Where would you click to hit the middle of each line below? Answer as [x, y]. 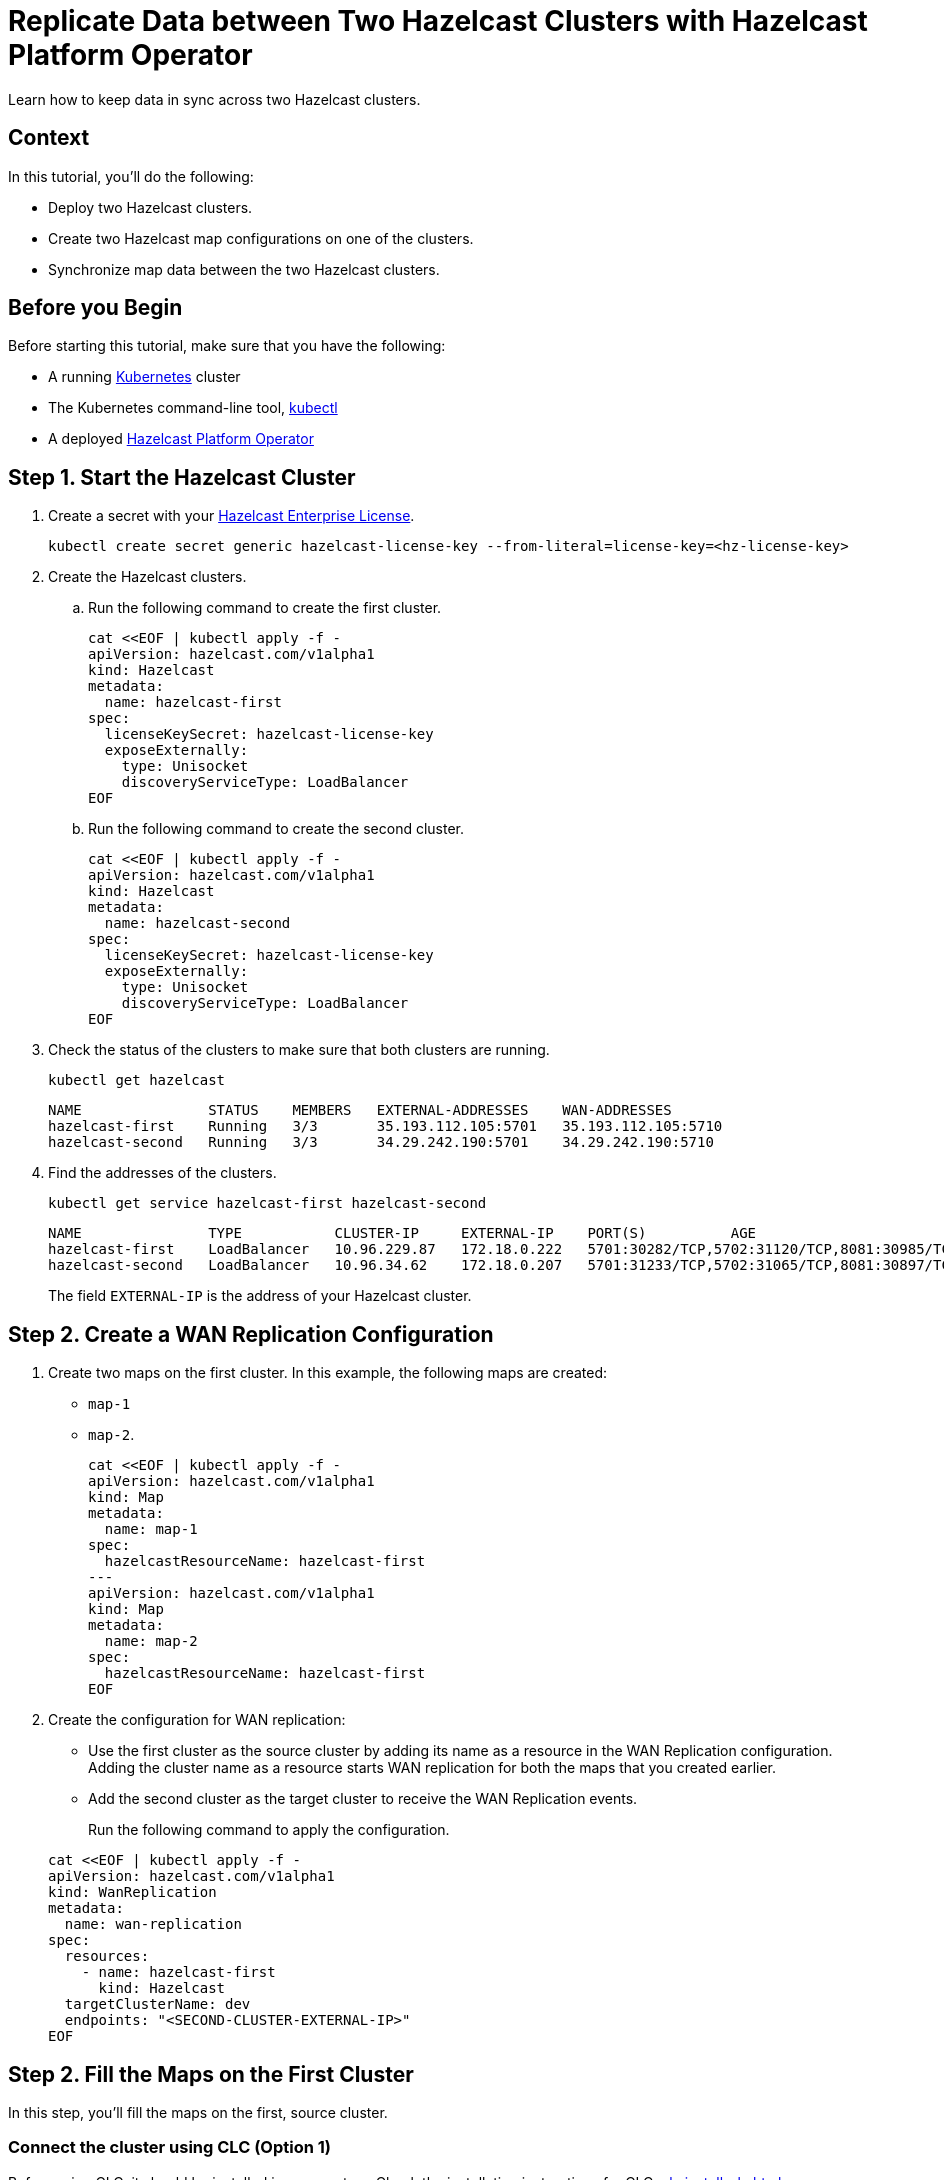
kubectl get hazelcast [137, 1080]
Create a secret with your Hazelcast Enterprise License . [231, 516]
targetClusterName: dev [157, 2004]
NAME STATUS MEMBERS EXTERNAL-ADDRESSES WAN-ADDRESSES [360, 1110]
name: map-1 [151, 1529]
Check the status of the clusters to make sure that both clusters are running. [299, 1050]
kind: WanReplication [132, 1892]
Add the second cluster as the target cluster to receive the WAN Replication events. [363, 1799]
